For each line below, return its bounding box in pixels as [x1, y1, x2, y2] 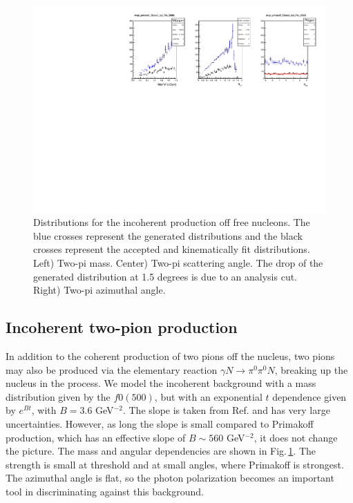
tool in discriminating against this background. [6, 484, 204, 498]
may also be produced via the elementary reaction [6, 362, 218, 377]
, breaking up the [274, 362, 348, 377]
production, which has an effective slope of [6, 430, 186, 444]
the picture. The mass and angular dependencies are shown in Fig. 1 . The [6, 444, 316, 458]
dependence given [272, 389, 347, 404]
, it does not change [254, 430, 338, 444]
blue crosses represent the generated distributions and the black [33, 228, 303, 243]
